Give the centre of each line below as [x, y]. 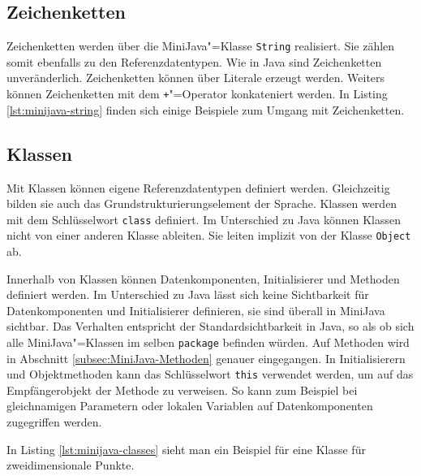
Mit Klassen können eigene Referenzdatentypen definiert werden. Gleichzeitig [198, 187]
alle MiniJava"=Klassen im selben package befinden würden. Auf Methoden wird [208, 342]
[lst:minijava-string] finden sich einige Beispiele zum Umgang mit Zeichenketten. [206, 109]
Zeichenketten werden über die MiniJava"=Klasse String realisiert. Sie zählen [201, 46]
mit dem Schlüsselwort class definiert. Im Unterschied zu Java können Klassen [204, 219]
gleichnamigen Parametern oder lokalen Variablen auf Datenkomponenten [190, 406]
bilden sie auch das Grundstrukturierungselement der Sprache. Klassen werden [202, 203]
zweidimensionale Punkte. [71, 465]
